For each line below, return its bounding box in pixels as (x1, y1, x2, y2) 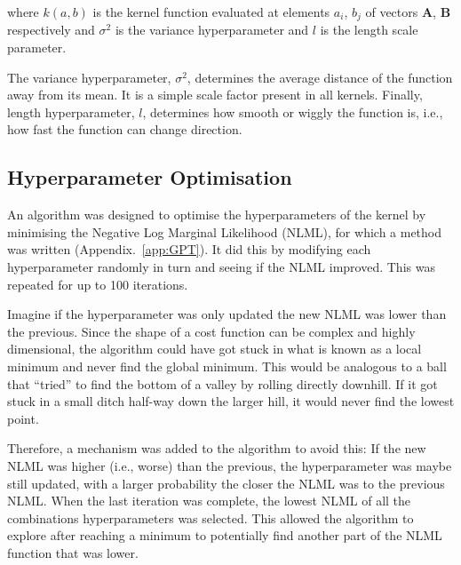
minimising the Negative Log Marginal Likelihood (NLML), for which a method (7, 222, 442, 241)
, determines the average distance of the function (187, 68, 453, 86)
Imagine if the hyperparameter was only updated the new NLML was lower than (7, 305, 447, 323)
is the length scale (320, 20, 418, 39)
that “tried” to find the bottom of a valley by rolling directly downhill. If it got (7, 374, 438, 393)
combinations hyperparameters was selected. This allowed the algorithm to (7, 508, 414, 527)
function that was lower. (7, 543, 139, 561)
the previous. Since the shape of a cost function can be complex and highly (7, 322, 416, 340)
